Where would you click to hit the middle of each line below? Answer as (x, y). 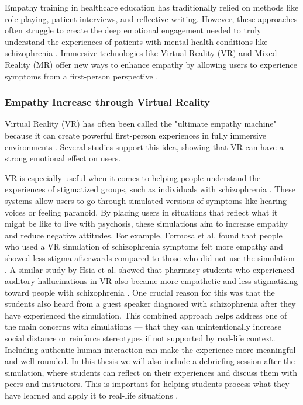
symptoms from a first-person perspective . (82, 76)
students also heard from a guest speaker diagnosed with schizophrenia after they (150, 304)
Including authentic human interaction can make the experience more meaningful (150, 349)
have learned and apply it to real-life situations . (92, 395)
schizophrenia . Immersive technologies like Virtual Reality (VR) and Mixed (141, 53)
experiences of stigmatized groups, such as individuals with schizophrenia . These (150, 189)
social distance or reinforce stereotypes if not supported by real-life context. (140, 338)
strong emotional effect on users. (63, 158)
